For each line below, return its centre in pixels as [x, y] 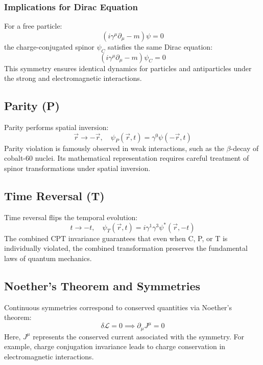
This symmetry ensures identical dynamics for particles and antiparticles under [128, 68]
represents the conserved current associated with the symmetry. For [139, 336]
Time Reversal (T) [54, 195]
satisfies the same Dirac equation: [160, 46]
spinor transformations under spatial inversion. [77, 168]
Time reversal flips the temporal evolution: [71, 217]
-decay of [245, 148]
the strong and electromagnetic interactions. [73, 78]
